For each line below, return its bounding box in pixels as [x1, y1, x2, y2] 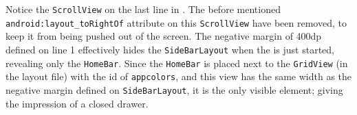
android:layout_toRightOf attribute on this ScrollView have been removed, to [6, 15, 347, 29]
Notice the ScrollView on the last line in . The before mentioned [6, 2, 281, 16]
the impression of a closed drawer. [6, 96, 149, 110]
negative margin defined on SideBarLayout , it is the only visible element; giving [6, 82, 343, 97]
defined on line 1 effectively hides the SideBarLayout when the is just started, [6, 42, 335, 56]
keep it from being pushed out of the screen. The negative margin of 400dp [6, 29, 322, 43]
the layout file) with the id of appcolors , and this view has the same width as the [6, 69, 352, 84]
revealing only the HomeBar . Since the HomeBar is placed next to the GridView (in [6, 55, 348, 70]
